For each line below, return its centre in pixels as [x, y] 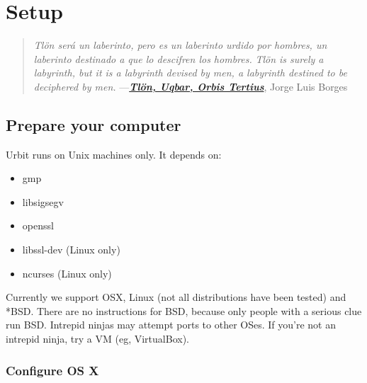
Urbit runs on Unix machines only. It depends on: [114, 154]
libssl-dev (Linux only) [71, 250]
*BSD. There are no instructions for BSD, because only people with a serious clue [184, 310]
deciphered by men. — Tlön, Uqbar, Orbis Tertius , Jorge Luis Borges [191, 86]
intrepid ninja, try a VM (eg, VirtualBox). [97, 339]
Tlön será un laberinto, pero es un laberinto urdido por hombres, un [180, 45]
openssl [38, 225]
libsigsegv [43, 201]
